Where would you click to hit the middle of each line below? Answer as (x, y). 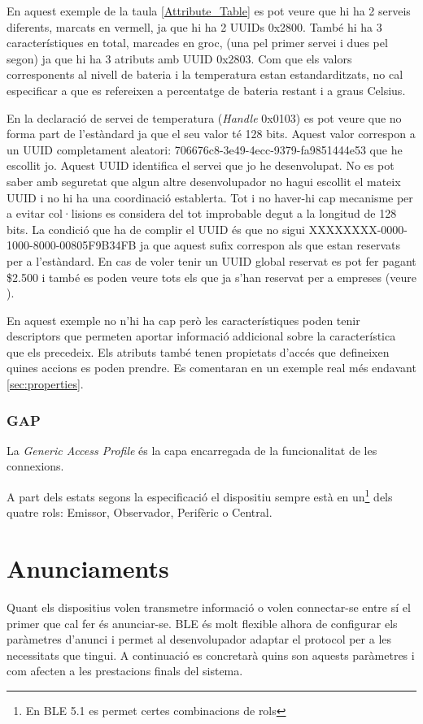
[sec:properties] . (45, 384)
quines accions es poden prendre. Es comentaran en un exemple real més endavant (211, 368)
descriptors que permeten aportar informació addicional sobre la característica (201, 336)
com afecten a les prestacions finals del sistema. (125, 671)
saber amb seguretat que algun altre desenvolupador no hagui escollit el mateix (204, 181)
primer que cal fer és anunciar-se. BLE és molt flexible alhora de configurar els (202, 623)
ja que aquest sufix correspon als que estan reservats (270, 245)
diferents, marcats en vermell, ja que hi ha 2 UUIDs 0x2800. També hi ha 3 (194, 26)
